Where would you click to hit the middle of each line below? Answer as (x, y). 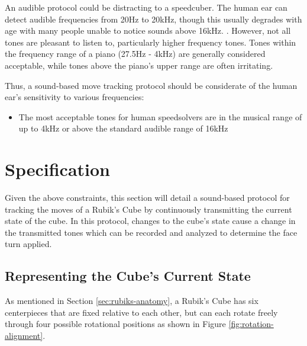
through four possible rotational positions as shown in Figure (115, 324)
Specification (57, 169)
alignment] (24, 336)
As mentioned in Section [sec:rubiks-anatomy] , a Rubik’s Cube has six (132, 301)
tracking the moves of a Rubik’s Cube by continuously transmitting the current (148, 209)
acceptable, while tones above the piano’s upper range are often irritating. (139, 65)
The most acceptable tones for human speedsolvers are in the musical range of (160, 116)
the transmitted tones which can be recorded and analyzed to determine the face (151, 232)
